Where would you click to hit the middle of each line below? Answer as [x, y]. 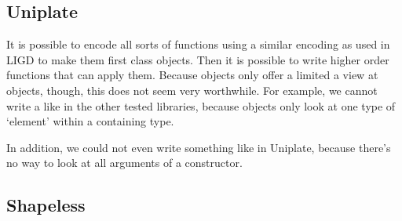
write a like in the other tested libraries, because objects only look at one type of [201, 105]
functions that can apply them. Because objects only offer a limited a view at [192, 75]
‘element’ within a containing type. [90, 121]
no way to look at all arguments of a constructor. [124, 163]
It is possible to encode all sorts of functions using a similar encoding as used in [198, 44]
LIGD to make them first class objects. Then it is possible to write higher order [198, 59]
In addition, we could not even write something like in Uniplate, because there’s [199, 147]
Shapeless [46, 205]
